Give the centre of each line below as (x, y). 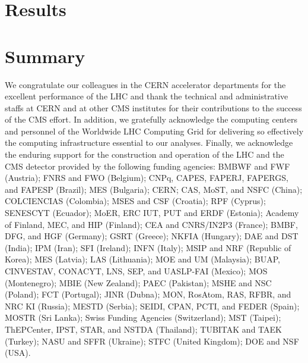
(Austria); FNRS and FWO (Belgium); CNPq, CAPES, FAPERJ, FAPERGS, (147, 178)
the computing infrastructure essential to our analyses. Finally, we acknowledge (149, 143)
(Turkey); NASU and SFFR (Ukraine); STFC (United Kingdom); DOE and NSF (152, 341)
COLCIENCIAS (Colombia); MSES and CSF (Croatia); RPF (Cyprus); (135, 201)
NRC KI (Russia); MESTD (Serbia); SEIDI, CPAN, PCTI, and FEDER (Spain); (152, 306)
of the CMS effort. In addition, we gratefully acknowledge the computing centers (151, 119)
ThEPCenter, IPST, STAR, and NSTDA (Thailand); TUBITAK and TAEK (143, 329)
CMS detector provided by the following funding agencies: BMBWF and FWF (147, 166)
